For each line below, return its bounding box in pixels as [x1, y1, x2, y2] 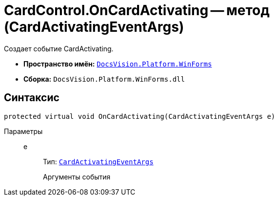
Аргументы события [43, 172, 111, 181]
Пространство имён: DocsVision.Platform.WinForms [23, 59, 212, 68]
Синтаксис [4, 91, 60, 104]
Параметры [4, 127, 43, 135]
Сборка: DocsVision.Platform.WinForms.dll [23, 74, 185, 83]
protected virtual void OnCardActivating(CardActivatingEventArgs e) [4, 112, 276, 120]
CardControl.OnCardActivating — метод [4, 2, 270, 19]
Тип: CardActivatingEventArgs [43, 157, 154, 166]
